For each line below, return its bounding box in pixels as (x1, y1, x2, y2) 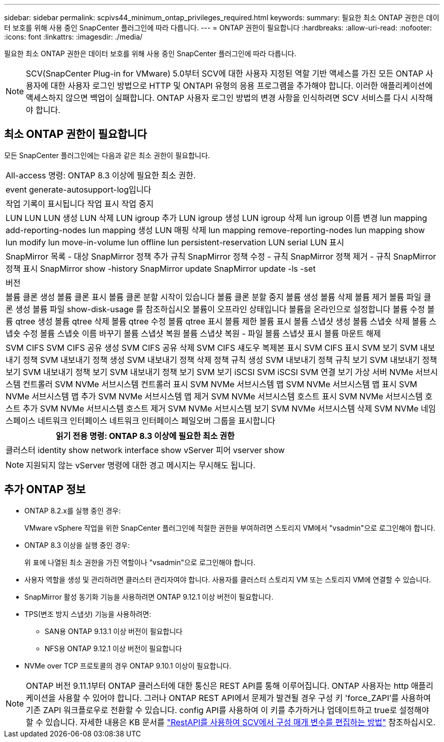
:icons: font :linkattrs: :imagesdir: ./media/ (4, 32, 143, 41)
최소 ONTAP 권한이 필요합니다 (4, 128, 147, 141)
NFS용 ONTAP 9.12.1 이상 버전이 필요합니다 (45, 644, 182, 653)
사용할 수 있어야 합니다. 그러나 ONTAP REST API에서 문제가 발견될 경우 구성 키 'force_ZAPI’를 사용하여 (58, 692, 431, 703)
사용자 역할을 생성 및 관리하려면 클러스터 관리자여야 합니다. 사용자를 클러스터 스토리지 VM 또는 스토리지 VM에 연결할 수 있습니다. (24, 575, 431, 584)
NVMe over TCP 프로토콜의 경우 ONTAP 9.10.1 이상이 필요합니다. (24, 661, 232, 670)
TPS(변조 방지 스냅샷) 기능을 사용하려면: (24, 609, 152, 618)
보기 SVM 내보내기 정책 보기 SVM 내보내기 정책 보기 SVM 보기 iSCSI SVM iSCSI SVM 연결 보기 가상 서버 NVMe (6, 366, 414, 377)
